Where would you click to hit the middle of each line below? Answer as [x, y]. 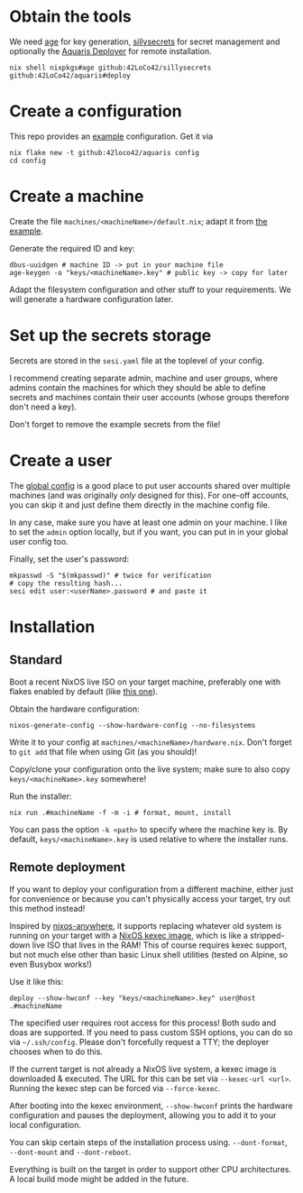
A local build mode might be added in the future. [99, 1179]
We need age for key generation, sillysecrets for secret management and [145, 41]
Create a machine [77, 197]
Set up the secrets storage [110, 335]
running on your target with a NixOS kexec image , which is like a [129, 935]
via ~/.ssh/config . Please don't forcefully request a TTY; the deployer [139, 1042]
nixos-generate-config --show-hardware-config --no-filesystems [133, 725]
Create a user [61, 460]
